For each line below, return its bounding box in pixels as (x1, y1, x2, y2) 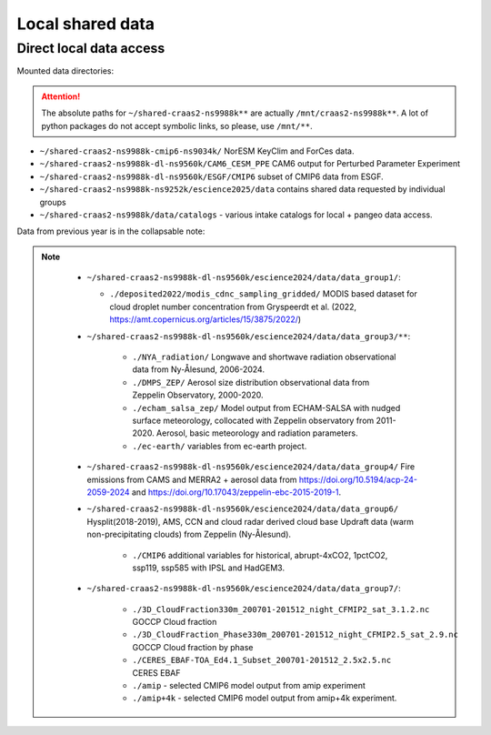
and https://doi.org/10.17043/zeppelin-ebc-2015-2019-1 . (132, 487, 342, 498)
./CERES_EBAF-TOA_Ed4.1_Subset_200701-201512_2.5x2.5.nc (132, 655, 392, 666)
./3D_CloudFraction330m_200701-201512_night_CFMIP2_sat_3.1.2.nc (132, 604, 430, 614)
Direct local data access (16, 40, 165, 56)
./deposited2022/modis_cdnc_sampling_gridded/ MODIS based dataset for (109, 288, 418, 299)
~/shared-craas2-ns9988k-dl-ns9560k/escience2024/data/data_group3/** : (86, 330, 411, 341)
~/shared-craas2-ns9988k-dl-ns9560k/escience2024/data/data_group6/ (86, 504, 399, 514)
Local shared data (16, 14, 155, 34)
